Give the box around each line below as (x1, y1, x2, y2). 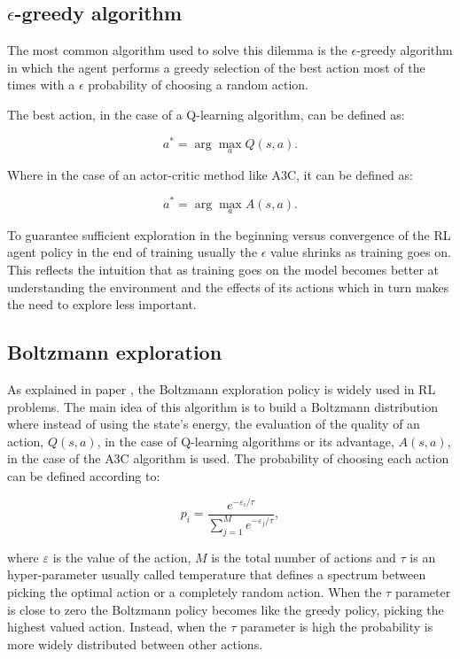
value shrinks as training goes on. (270, 243, 451, 261)
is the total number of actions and (211, 547, 396, 566)
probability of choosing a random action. (88, 75, 308, 94)
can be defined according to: (7, 466, 160, 485)
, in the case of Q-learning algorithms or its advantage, (97, 431, 394, 450)
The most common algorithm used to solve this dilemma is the (7, 41, 347, 59)
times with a (7, 75, 75, 94)
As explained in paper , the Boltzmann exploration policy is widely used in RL (7, 379, 436, 398)
